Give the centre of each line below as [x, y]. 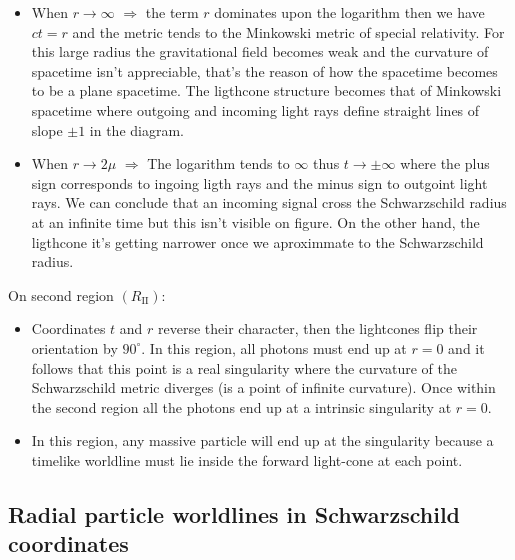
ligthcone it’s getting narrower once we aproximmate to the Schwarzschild [257, 241]
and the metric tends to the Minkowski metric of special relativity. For [288, 31]
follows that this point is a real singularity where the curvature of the [244, 367]
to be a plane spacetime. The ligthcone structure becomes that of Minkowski [266, 90]
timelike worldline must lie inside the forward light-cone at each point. [247, 459]
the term [172, 12]
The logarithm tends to [218, 163]
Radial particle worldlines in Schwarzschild [234, 513]
